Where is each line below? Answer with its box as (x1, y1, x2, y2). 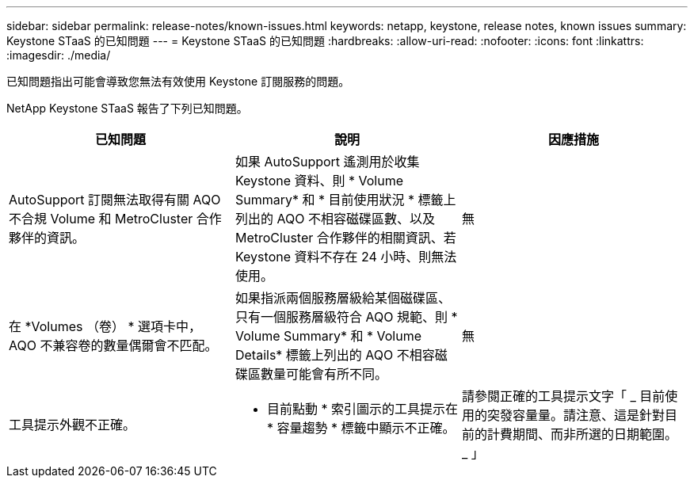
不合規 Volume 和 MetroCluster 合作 (9, 211, 222, 227)
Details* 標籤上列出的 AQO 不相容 (235, 347, 435, 363)
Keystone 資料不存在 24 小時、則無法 (235, 249, 457, 265)
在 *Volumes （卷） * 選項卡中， (9, 318, 201, 334)
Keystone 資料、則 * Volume (235, 173, 404, 189)
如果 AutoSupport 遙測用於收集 (235, 154, 420, 170)
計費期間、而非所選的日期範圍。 (486, 426, 677, 442)
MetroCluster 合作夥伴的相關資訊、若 (235, 230, 456, 246)
